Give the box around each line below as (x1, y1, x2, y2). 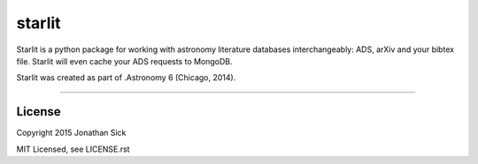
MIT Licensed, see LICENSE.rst (16, 144, 130, 154)
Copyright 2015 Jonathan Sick (16, 128, 127, 138)
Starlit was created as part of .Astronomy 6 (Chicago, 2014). (16, 72, 236, 83)
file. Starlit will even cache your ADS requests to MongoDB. (16, 56, 234, 66)
